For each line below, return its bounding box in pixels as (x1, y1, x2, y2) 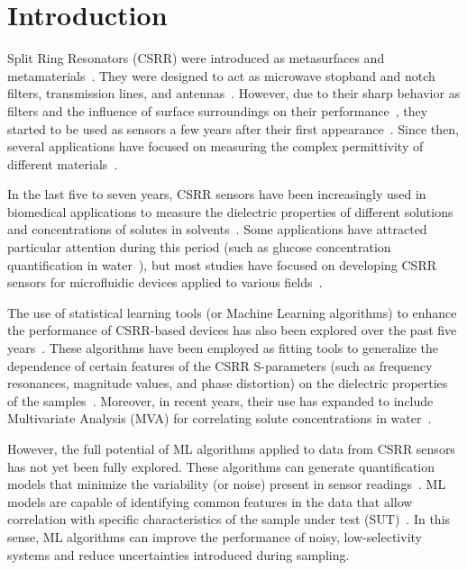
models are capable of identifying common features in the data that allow (7, 492, 413, 511)
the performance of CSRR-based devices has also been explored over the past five (7, 321, 457, 339)
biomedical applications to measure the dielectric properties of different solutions (7, 202, 453, 221)
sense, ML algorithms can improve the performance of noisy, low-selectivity (7, 527, 422, 546)
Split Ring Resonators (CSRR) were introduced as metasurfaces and (7, 49, 385, 68)
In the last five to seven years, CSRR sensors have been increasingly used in (7, 185, 426, 204)
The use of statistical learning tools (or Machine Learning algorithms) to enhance (7, 303, 457, 321)
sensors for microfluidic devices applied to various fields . (7, 273, 323, 292)
